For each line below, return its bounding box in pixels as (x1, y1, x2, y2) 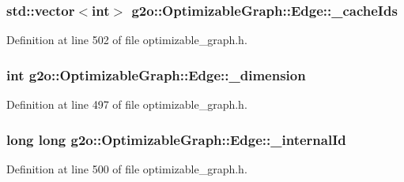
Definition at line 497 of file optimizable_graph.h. (6, 96, 247, 113)
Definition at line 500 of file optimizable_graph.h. (6, 160, 247, 176)
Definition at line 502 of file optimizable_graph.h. (6, 32, 247, 48)
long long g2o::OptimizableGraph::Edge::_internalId (6, 129, 346, 149)
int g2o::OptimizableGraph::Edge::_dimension (6, 65, 306, 84)
